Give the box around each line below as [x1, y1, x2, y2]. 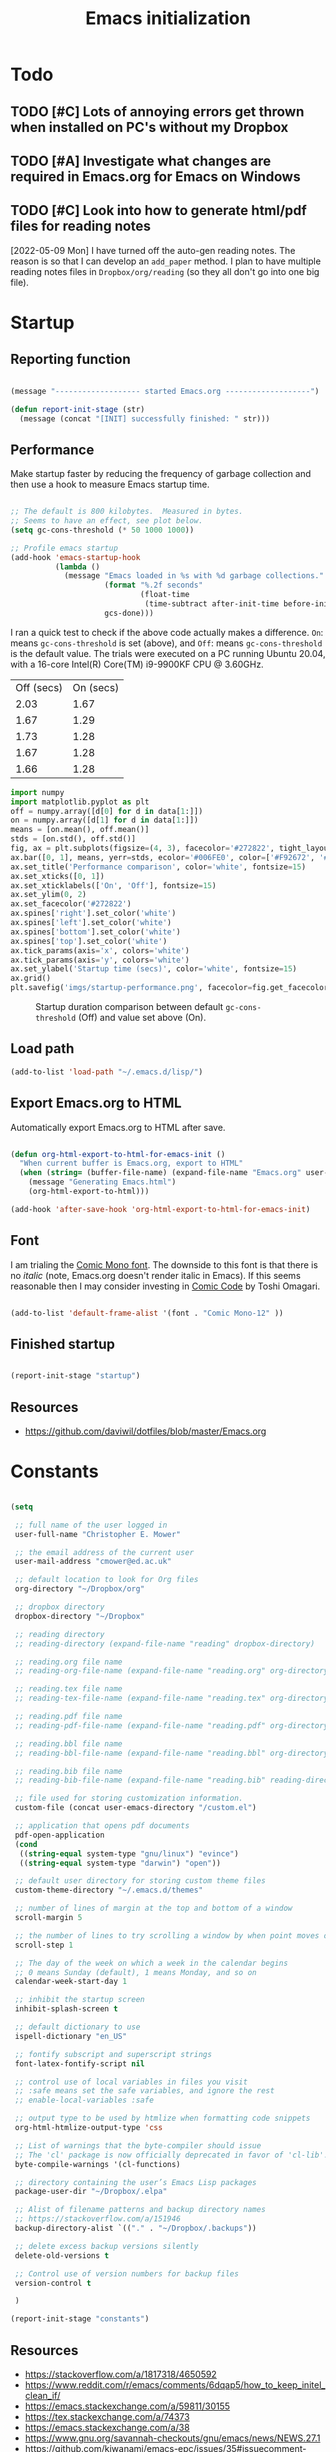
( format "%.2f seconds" [104, 580, 203, 591]
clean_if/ [24, 2390, 61, 2402]
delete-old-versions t [14, 2250, 110, 2261]
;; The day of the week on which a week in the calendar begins [14, 1958, 288, 1968]
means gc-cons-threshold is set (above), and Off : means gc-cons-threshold [10, 637, 323, 649]
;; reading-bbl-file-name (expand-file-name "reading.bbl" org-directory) [14, 1748, 333, 1758]
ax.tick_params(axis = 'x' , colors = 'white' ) [10, 945, 190, 956]
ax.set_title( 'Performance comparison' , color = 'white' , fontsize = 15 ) [10, 862, 307, 872]
